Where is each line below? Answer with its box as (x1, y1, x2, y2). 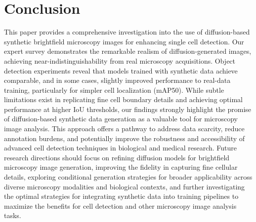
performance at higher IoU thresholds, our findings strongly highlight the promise (4, 104, 252, 114)
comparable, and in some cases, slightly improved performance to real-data (4, 75, 231, 85)
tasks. (4, 210, 21, 221)
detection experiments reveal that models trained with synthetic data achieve (4, 65, 238, 75)
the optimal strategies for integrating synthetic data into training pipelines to (4, 191, 239, 201)
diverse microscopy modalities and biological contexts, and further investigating (4, 181, 245, 191)
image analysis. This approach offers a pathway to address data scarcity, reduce (4, 123, 245, 134)
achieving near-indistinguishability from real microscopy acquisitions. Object (4, 55, 236, 66)
